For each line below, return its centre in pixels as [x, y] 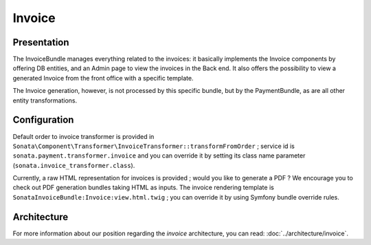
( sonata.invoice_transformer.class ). [74, 165]
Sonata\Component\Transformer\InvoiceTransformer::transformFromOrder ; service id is [154, 146]
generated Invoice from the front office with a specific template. [103, 78]
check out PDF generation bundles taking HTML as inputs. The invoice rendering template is [143, 188]
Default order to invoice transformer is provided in [83, 136]
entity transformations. [45, 100]
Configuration [43, 120]
